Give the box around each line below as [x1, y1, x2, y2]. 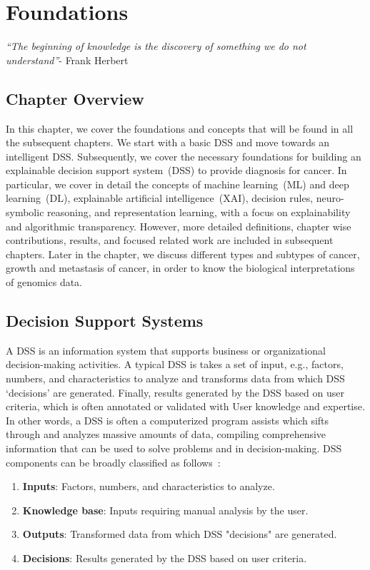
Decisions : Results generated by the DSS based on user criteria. [22, 550, 307, 565]
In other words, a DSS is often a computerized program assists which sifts [6, 412, 329, 427]
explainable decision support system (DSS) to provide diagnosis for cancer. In [6, 163, 347, 178]
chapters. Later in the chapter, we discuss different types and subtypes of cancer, [6, 246, 360, 261]
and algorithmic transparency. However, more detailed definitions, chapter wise [6, 218, 351, 233]
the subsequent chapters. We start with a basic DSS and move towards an [6, 135, 330, 150]
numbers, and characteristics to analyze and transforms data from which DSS [6, 371, 345, 386]
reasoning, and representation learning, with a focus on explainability [47, 205, 351, 220]
